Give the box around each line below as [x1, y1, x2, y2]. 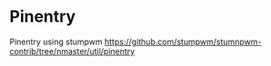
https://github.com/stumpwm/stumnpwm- [104, 36, 262, 47]
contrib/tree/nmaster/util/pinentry [9, 45, 135, 56]
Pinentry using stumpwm [9, 36, 103, 47]
